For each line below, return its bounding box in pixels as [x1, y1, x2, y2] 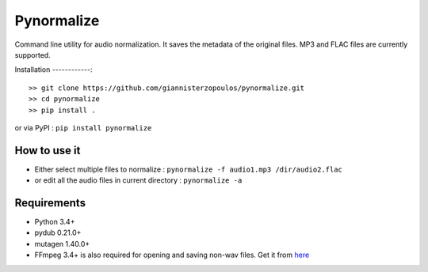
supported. [14, 50, 51, 59]
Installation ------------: [14, 65, 93, 74]
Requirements [14, 196, 86, 210]
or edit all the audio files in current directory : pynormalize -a [34, 176, 243, 185]
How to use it [14, 143, 81, 157]
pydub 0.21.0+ [34, 228, 82, 237]
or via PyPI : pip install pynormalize [14, 123, 152, 132]
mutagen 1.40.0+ [34, 239, 90, 248]
